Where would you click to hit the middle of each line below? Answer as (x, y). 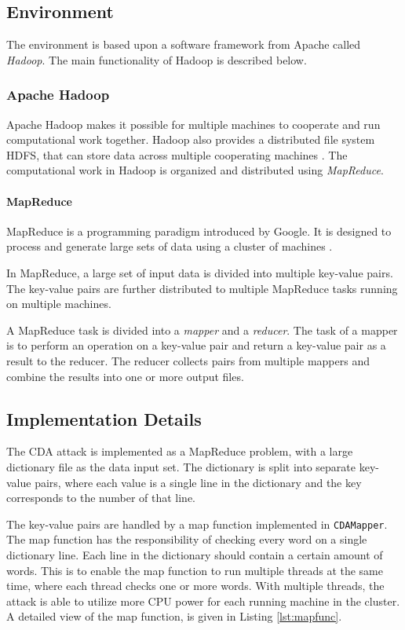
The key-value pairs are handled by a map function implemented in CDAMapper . (197, 524)
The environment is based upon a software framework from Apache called (184, 44)
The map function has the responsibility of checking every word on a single (187, 539)
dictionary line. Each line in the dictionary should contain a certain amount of (195, 554)
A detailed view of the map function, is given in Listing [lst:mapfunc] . (174, 616)
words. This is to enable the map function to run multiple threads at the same (195, 570)
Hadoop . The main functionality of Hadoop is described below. (157, 59)
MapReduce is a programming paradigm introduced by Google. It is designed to (199, 231)
